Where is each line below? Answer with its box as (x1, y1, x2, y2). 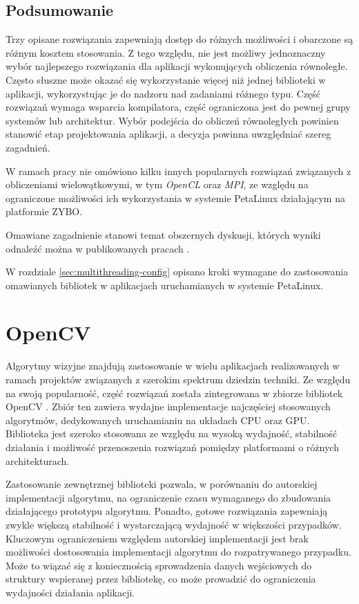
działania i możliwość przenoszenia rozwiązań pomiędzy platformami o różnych (6, 439, 339, 454)
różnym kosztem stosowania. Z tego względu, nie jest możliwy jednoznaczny (6, 45, 326, 60)
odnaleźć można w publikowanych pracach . (6, 241, 190, 255)
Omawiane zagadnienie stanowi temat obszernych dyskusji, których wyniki (6, 227, 321, 241)
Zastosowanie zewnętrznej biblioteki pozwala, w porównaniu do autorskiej (6, 477, 318, 491)
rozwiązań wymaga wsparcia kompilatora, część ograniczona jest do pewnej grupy (6, 100, 351, 114)
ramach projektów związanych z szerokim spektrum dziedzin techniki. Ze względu (6, 372, 351, 387)
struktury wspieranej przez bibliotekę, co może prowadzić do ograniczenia (6, 571, 316, 586)
